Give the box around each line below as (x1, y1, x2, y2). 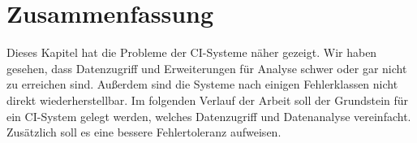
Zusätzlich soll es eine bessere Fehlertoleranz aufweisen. (6, 123, 282, 141)
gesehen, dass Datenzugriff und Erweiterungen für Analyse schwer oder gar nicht (6, 59, 407, 76)
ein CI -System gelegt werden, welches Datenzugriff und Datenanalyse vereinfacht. (6, 107, 411, 124)
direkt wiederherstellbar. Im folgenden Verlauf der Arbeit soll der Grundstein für (6, 91, 409, 108)
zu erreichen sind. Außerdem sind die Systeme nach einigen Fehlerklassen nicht (6, 76, 398, 93)
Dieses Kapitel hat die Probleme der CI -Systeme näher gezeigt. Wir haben (6, 44, 377, 61)
